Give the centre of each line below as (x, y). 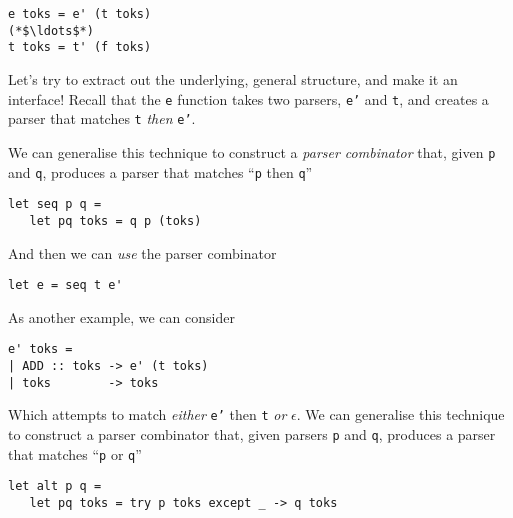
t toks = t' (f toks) (80, 47)
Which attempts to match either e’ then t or (147, 414)
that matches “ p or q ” (75, 453)
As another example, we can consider (121, 316)
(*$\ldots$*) (51, 30)
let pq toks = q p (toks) (115, 220)
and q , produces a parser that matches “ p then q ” (160, 171)
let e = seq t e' (65, 285)
